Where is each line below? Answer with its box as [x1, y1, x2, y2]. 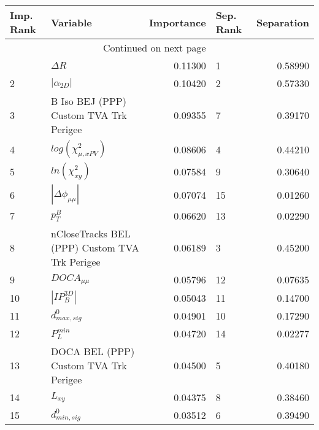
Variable [50, 15, 92, 29]
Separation [256, 15, 309, 29]
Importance [148, 15, 206, 29]
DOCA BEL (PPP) [50, 344, 135, 358]
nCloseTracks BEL [50, 226, 131, 240]
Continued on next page [103, 40, 206, 55]
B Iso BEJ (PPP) [50, 94, 126, 108]
